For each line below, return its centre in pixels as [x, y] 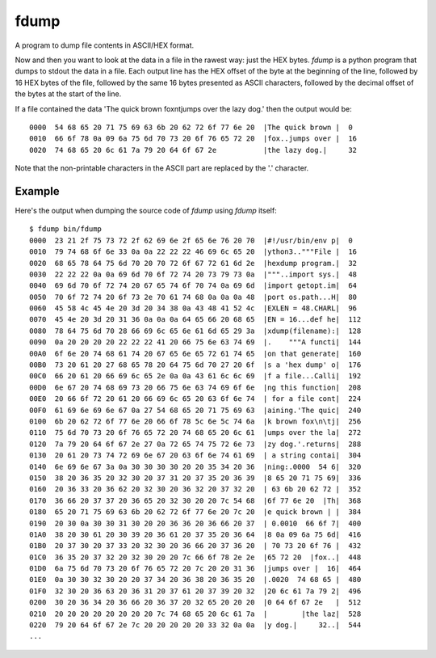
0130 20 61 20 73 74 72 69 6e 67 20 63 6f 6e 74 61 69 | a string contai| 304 [195, 456]
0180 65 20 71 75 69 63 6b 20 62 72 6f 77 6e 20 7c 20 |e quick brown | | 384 [195, 512]
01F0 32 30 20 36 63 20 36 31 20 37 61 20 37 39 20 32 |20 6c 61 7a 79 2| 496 [195, 591]
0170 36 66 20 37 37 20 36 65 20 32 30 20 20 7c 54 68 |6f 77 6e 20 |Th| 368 [195, 500]
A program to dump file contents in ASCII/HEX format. [105, 45]
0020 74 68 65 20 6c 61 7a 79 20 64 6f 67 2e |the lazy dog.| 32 [193, 150]
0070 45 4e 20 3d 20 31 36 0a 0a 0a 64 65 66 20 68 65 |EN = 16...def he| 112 [195, 320]
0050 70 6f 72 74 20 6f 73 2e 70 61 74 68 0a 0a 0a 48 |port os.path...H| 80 [193, 297]
